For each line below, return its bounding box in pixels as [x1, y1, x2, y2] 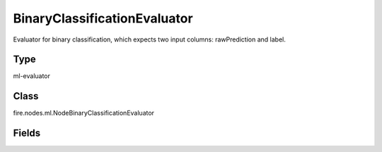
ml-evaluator [13, 72, 51, 80]
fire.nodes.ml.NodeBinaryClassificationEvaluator [13, 109, 155, 118]
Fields [13, 127, 41, 139]
